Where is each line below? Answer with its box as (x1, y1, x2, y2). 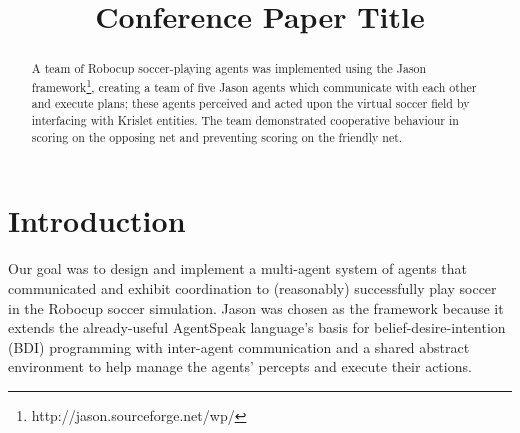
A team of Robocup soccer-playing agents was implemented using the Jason (31, 60, 427, 77)
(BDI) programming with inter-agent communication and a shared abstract (8, 336, 470, 357)
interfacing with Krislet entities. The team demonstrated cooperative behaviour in (31, 112, 459, 129)
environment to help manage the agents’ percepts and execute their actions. (8, 356, 472, 377)
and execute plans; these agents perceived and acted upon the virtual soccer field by (31, 95, 470, 112)
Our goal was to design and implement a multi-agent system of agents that (8, 258, 467, 279)
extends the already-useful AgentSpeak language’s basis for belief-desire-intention (8, 317, 506, 338)
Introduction (8, 200, 186, 241)
